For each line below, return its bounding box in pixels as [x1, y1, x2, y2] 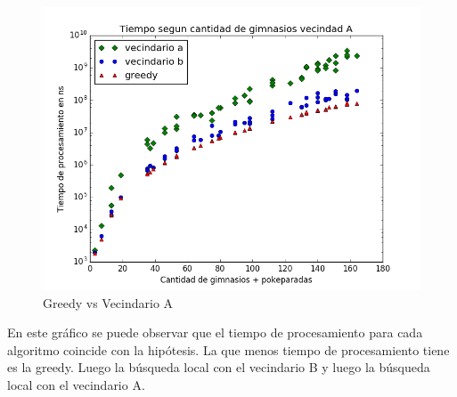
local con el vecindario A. [7, 375, 145, 393]
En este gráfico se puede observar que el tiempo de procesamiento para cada [7, 323, 423, 342]
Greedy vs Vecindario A [43, 293, 174, 312]
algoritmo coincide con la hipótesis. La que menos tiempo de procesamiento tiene [7, 340, 450, 359]
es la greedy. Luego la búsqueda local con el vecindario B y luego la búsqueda [7, 358, 430, 377]
